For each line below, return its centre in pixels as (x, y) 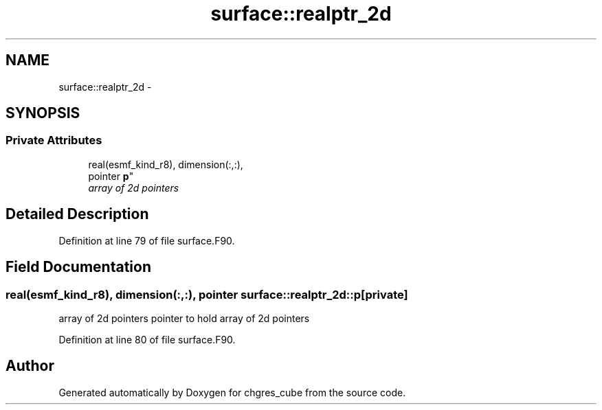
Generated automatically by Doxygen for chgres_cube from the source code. (232, 392)
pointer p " (111, 176)
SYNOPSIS (43, 113)
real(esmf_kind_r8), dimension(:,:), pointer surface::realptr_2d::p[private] (207, 294)
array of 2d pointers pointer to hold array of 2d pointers (184, 318)
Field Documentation (78, 267)
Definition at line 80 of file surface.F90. (147, 339)
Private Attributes (54, 140)
